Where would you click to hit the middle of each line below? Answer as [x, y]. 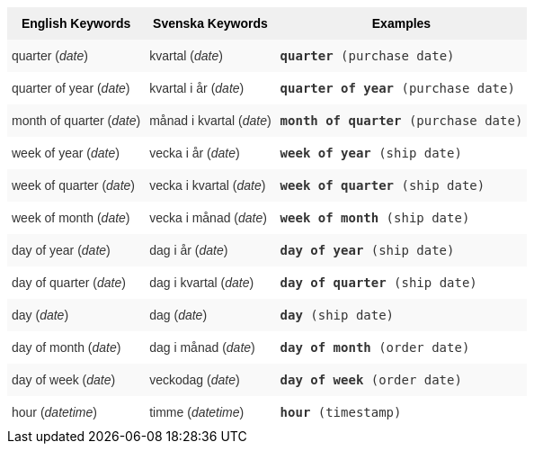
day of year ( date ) [61, 250]
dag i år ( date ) [189, 250]
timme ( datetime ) [197, 412]
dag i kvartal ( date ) [202, 283]
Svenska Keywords [210, 23]
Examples [401, 23]
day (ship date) [337, 315]
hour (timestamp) [341, 412]
